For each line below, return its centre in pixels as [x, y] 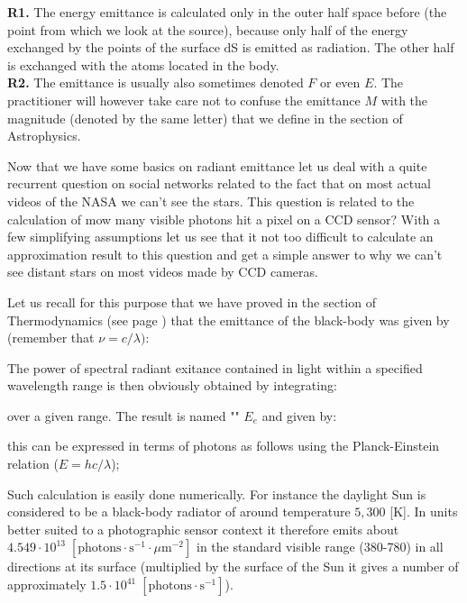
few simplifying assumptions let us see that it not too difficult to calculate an [220, 237]
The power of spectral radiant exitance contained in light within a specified [215, 367]
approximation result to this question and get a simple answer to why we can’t [225, 254]
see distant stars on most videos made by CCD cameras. [163, 272]
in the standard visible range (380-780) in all [320, 547]
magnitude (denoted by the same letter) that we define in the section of [205, 118]
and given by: [299, 415]
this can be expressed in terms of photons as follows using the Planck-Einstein [224, 446]
